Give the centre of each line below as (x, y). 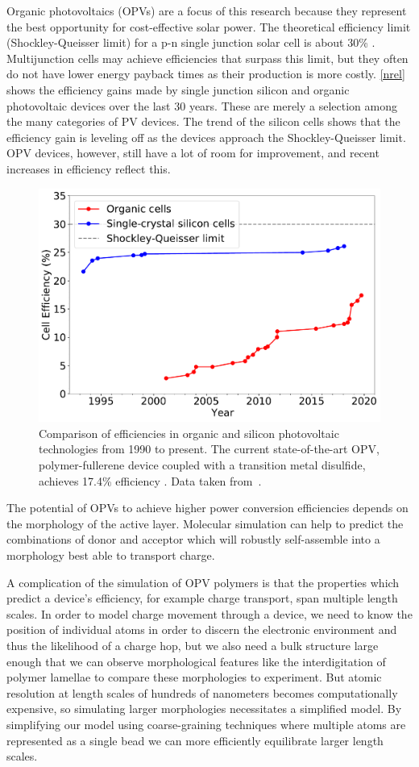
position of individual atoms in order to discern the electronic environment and (202, 629)
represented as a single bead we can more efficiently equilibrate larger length (195, 740)
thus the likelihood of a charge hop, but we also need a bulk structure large (193, 645)
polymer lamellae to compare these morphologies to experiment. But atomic (194, 677)
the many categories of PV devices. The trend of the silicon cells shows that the (203, 121)
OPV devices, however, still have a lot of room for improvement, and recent (193, 153)
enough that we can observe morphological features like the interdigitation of (196, 661)
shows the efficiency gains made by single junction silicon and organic (178, 89)
